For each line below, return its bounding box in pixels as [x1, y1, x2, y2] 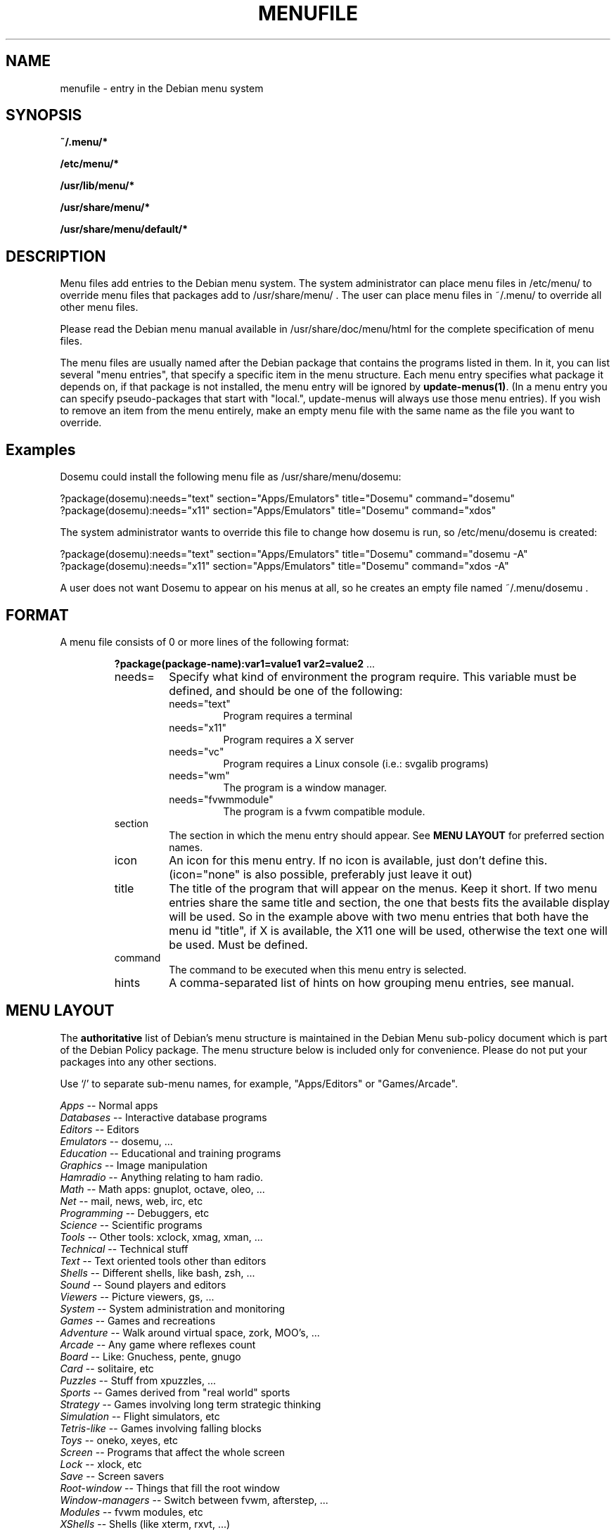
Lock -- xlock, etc [60, 1457, 142, 1470]
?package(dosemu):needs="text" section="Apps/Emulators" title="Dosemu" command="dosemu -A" [60, 548, 528, 561]
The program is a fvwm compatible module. [223, 805, 425, 817]
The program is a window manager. [223, 781, 387, 793]
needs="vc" [169, 745, 224, 758]
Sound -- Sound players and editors [60, 1278, 226, 1291]
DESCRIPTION [6, 247, 106, 265]
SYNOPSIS [6, 106, 82, 125]
